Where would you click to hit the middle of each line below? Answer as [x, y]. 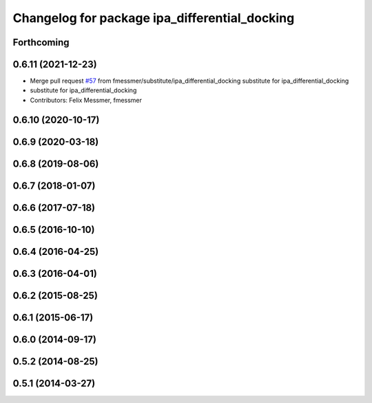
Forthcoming [41, 42]
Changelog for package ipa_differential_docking [154, 18]
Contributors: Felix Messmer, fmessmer [86, 100]
